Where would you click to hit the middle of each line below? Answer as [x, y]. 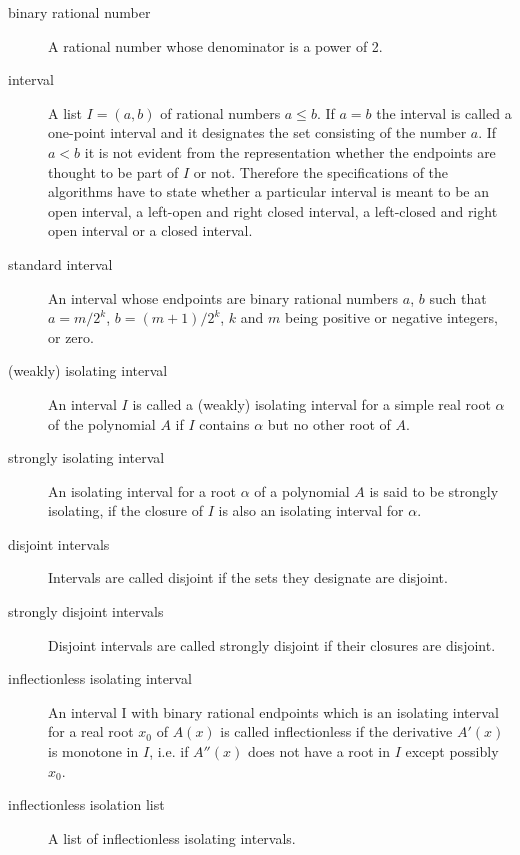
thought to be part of [113, 171]
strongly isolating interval [86, 457]
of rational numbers [220, 112]
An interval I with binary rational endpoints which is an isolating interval [273, 711]
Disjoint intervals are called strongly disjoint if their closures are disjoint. [272, 644]
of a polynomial [302, 490]
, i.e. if [169, 751]
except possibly [452, 751]
